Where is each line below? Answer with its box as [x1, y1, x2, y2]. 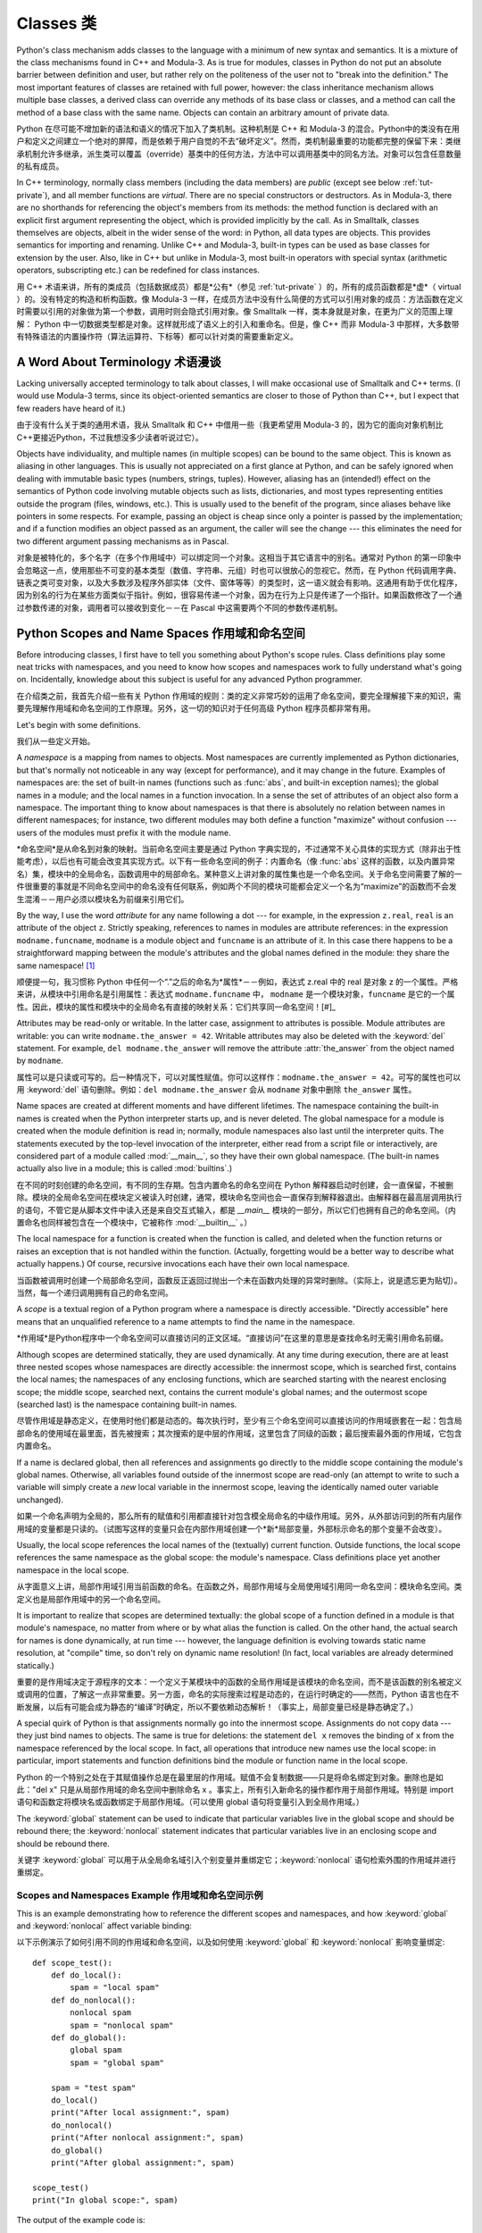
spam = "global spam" [70, 2057, 165, 2068]
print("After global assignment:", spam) [50, 2157, 236, 2168]
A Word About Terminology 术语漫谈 [16, 354, 221, 370]
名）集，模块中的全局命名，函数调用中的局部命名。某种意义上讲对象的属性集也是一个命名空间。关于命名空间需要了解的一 [16, 868, 462, 879]
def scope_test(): [32, 1957, 113, 1968]
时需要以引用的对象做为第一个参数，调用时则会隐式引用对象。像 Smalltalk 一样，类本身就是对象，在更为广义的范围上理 [16, 306, 453, 317]
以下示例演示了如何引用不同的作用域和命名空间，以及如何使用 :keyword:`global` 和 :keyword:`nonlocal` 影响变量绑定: [16, 1936, 445, 1947]
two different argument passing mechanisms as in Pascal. [16, 536, 229, 547]
